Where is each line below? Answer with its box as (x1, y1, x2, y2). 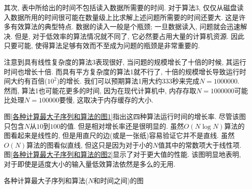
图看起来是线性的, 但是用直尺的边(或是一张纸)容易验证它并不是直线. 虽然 (4, 130, 235, 140)
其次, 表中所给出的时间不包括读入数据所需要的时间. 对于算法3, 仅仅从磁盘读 (4, 2, 244, 12)
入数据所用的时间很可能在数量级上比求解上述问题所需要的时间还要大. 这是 (4, 12, 239, 22)
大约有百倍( (10, 76, 47, 86)
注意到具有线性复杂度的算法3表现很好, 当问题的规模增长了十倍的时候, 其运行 (4, 56, 247, 67)
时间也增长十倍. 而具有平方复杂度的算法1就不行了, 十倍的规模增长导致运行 (4, 66, 240, 76)
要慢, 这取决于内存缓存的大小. (59, 95, 154, 105)
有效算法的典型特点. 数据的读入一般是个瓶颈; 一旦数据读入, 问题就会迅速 (10, 21, 240, 32)
